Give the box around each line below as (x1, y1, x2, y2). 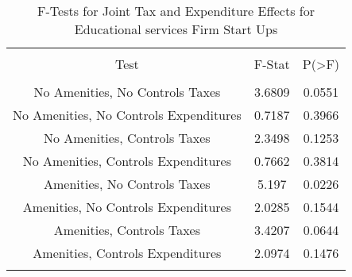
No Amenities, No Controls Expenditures (13, 106, 242, 124)
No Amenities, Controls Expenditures (22, 152, 232, 170)
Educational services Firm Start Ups (74, 20, 278, 38)
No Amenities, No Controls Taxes (33, 83, 221, 101)
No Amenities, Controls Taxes (44, 129, 211, 147)
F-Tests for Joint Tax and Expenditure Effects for (37, 2, 315, 20)
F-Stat (253, 55, 290, 73)
